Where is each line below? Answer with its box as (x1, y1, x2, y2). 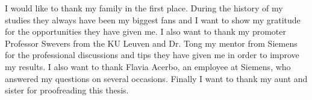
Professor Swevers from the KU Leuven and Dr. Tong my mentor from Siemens (5, 37, 298, 49)
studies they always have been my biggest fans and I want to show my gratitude (5, 13, 301, 26)
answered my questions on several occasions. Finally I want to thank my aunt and (5, 72, 308, 84)
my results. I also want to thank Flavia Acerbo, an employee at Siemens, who (5, 60, 291, 72)
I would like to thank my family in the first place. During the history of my (5, 2, 283, 14)
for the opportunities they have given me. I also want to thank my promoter (5, 25, 286, 38)
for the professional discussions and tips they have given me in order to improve (5, 49, 299, 61)
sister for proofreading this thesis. (5, 84, 129, 96)
